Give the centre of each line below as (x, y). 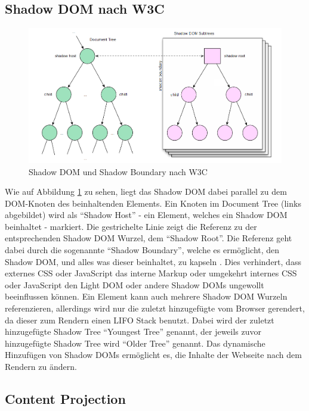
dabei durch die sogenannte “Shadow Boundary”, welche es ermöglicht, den (142, 250)
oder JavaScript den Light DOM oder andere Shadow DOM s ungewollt (135, 284)
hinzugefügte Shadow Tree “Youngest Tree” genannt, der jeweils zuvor (133, 331)
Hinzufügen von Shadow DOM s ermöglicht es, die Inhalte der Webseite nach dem (153, 355)
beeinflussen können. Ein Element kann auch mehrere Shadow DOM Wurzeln (146, 296)
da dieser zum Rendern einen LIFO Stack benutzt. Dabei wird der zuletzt (140, 320)
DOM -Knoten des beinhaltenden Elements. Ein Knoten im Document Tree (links (153, 203)
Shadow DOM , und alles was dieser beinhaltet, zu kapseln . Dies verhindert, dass (153, 261)
